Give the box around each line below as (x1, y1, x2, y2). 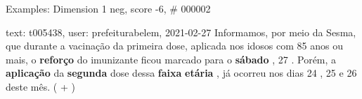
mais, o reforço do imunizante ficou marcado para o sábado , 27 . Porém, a (6, 52, 337, 66)
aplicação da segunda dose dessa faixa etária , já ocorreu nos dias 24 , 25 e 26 (6, 66, 357, 80)
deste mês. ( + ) (6, 79, 75, 93)
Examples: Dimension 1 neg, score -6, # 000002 (6, 1, 211, 15)
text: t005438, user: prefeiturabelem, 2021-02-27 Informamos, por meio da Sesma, (6, 24, 356, 39)
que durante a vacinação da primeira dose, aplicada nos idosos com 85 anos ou (6, 38, 343, 53)
